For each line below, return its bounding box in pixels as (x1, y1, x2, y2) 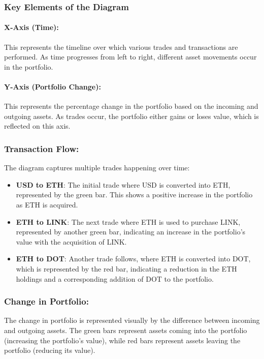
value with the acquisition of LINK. (16, 236, 127, 247)
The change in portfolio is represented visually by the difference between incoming (4, 315, 260, 325)
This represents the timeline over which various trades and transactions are (4, 41, 238, 52)
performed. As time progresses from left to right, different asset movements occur (4, 51, 257, 62)
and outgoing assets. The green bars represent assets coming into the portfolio (4, 324, 247, 335)
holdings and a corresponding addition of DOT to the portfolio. (16, 273, 214, 284)
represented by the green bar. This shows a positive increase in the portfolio (16, 189, 253, 200)
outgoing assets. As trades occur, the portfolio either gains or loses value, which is (4, 110, 259, 121)
